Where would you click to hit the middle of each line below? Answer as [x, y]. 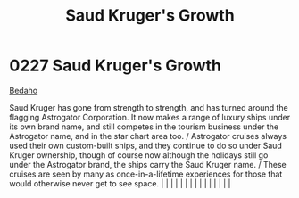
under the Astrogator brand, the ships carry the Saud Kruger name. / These [148, 164]
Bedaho [24, 90]
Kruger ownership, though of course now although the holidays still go [139, 155]
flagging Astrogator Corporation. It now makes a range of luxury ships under [150, 117]
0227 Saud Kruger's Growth [115, 66]
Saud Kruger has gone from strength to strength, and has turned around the [149, 107]
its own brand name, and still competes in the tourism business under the [144, 127]
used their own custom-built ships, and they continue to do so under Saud [146, 145]
